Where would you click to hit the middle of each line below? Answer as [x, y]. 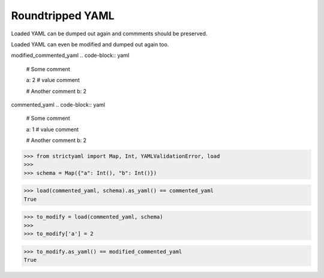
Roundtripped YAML [63, 16]
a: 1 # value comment [52, 129]
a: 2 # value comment [53, 80]
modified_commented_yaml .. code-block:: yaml [70, 55]
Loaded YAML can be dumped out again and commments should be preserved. [109, 34]
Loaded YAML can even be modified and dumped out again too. [90, 44]
